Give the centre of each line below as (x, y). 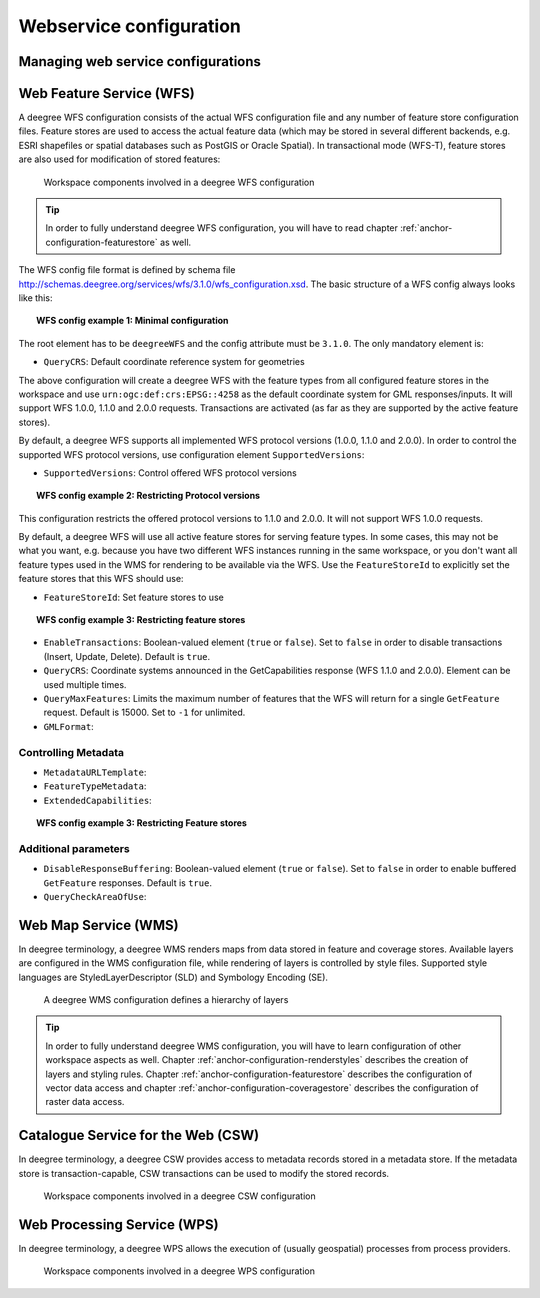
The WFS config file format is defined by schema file (127, 270)
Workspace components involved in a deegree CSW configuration (179, 1196)
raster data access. (85, 1102)
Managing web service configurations (140, 61)
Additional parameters (74, 848)
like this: (35, 297)
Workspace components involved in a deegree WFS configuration (179, 182)
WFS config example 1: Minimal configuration (132, 321)
